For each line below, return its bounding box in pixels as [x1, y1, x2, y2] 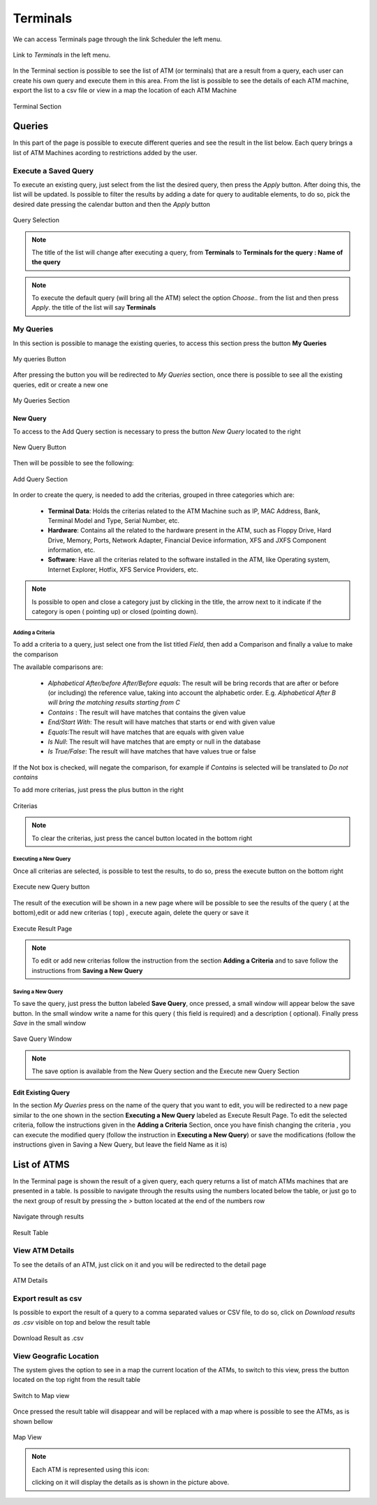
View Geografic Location [13, 1351, 99, 1361]
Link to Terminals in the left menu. [13, 50, 111, 59]
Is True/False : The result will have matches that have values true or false [47, 747, 256, 756]
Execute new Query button [13, 883, 90, 891]
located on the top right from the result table [13, 1376, 141, 1384]
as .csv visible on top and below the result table [13, 1318, 151, 1326]
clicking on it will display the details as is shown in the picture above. [31, 1478, 230, 1487]
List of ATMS [13, 1158, 70, 1170]
